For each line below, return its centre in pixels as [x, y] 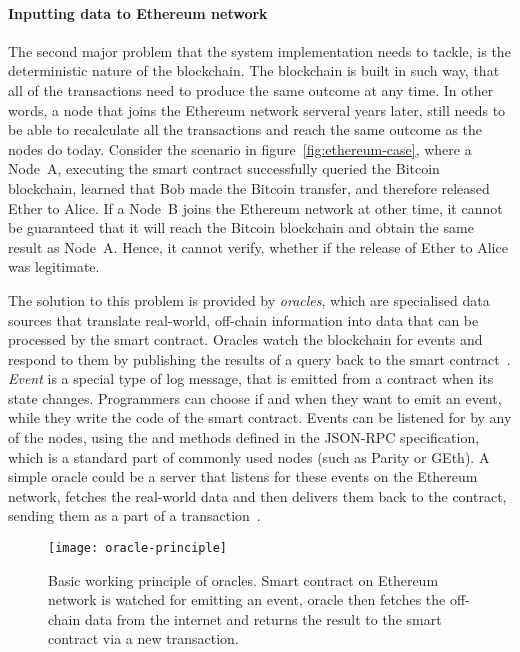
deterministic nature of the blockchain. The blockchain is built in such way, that [254, 70]
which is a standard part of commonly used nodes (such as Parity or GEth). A [249, 456]
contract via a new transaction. [143, 638]
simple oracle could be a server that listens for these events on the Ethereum [243, 476]
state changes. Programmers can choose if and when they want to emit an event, [255, 397]
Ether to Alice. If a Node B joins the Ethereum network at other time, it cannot [255, 207]
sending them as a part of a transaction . [134, 515]
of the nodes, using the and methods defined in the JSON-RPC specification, [244, 437]
